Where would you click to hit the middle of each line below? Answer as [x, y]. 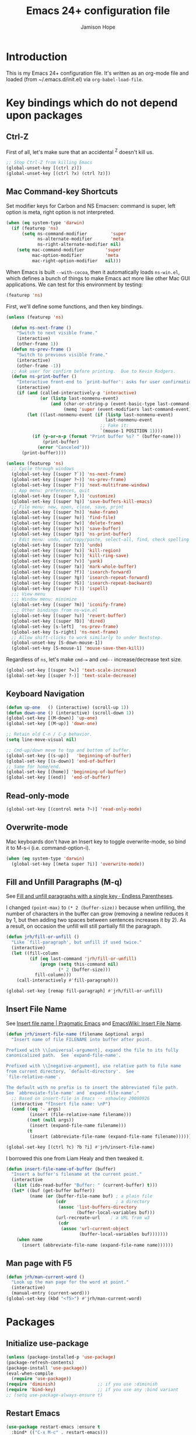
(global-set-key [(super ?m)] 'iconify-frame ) [69, 605]
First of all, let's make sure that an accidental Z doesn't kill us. [80, 152]
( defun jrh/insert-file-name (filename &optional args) [75, 1034]
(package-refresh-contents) [40, 1362]
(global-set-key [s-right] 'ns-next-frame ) [65, 632]
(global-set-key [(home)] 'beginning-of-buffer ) [66, 772]
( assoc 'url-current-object [95, 1229]
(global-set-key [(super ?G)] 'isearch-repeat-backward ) [82, 583]
